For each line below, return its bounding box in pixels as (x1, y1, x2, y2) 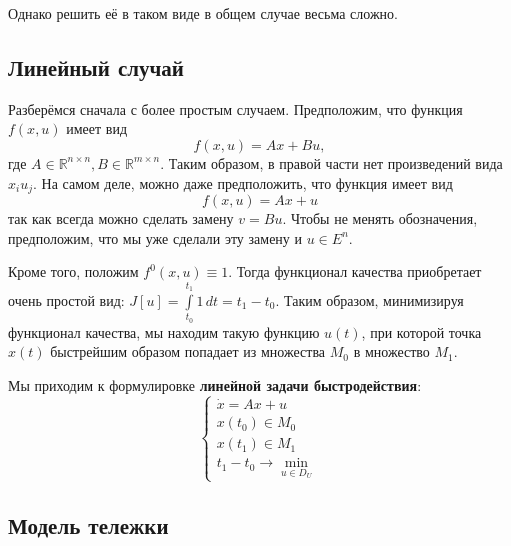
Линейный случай (8, 51, 184, 82)
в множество (353, 341, 430, 362)
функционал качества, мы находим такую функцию (8, 321, 320, 342)
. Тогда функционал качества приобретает (228, 261, 482, 282)
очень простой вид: (8, 290, 125, 311)
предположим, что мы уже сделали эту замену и (8, 227, 302, 248)
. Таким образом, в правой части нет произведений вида (160, 152, 503, 173)
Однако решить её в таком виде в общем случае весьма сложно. (8, 3, 398, 23)
